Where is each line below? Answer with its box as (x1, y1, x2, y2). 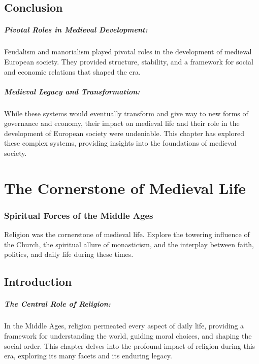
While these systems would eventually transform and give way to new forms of (4, 108, 248, 118)
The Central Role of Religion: (4, 299, 111, 309)
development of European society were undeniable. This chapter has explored (4, 127, 245, 138)
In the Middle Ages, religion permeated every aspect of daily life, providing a (4, 320, 244, 331)
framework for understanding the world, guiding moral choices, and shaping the (4, 330, 252, 341)
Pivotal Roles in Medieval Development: (4, 24, 148, 35)
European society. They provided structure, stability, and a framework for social (4, 56, 253, 67)
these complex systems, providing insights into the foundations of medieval (4, 138, 237, 148)
